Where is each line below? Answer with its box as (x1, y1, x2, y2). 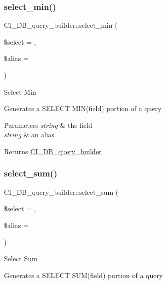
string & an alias (4, 129, 54, 140)
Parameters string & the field (4, 119, 92, 130)
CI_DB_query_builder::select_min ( (4, 20, 118, 30)
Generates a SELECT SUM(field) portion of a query (4, 270, 163, 280)
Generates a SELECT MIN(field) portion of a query (4, 103, 162, 114)
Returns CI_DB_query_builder (4, 146, 102, 156)
